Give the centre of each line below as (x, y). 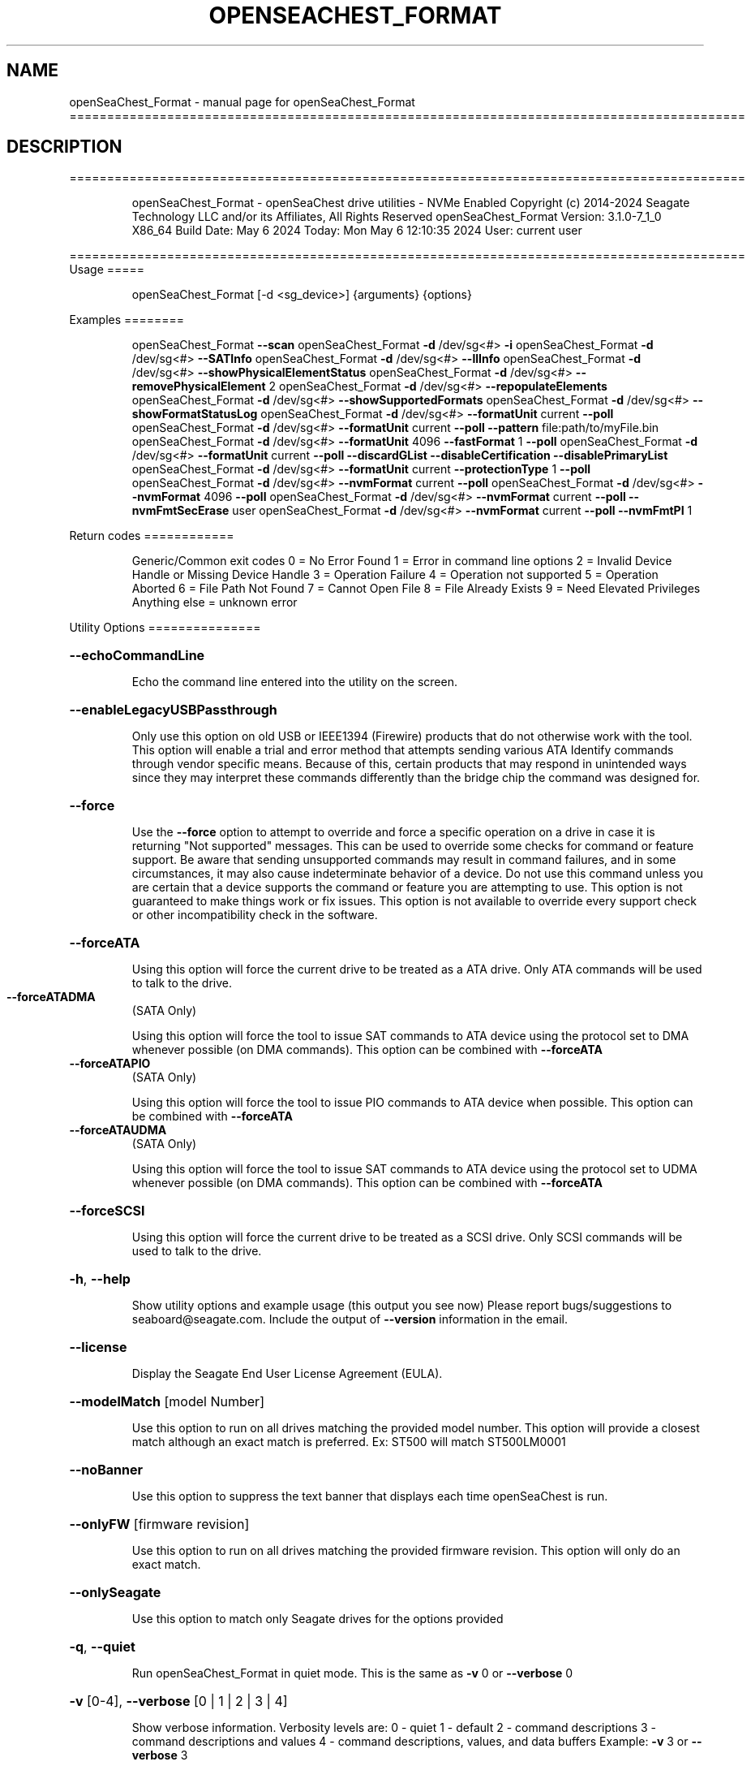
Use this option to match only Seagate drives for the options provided (318, 1619)
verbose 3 (160, 1755)
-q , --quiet (102, 1647)
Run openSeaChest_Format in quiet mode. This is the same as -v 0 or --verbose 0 (352, 1673)
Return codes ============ (152, 536)
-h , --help (100, 1279)
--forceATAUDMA (118, 1130)
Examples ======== (127, 320)
